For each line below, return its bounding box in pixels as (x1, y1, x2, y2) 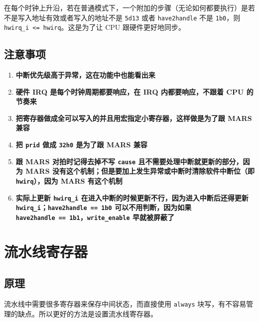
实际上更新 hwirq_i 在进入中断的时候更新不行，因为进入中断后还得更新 (15, 192, 249, 203)
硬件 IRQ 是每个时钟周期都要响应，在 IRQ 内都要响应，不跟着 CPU (15, 86, 244, 97)
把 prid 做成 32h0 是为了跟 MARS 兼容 (15, 139, 147, 150)
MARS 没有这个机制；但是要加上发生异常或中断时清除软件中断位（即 (25, 166, 255, 176)
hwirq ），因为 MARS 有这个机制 (15, 175, 123, 186)
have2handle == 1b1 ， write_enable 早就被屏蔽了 (15, 212, 174, 222)
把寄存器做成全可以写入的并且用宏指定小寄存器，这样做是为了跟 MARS (15, 112, 252, 123)
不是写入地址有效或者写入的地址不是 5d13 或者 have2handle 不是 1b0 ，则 (4, 12, 241, 22)
